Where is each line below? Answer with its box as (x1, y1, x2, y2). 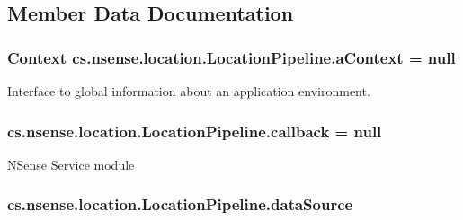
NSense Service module (7, 154, 135, 173)
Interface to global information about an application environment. (7, 82, 370, 100)
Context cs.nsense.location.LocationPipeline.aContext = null (7, 46, 456, 68)
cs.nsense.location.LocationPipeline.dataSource (7, 193, 353, 216)
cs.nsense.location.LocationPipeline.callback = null (7, 119, 382, 142)
